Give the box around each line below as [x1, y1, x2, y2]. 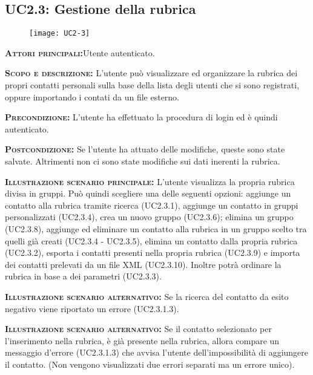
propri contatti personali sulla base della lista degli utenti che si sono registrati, [5, 79, 300, 91]
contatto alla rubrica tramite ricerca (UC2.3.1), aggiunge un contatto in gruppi [5, 198, 298, 211]
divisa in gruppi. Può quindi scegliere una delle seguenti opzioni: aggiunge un [5, 187, 291, 200]
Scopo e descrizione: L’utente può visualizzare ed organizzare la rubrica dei [5, 67, 298, 79]
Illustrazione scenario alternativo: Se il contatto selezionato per [5, 322, 272, 335]
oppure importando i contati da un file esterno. [5, 90, 180, 103]
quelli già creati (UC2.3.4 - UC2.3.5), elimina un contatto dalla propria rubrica [5, 234, 298, 247]
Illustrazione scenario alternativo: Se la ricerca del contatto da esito [5, 290, 289, 302]
